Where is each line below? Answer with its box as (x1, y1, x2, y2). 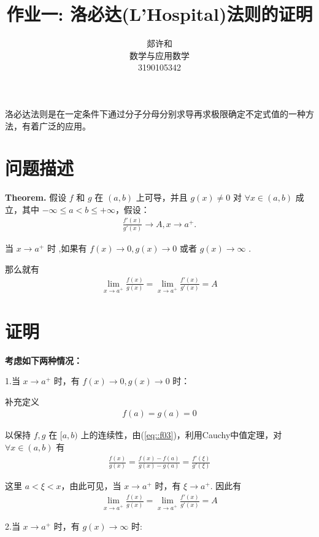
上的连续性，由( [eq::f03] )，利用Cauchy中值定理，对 (80, 428, 282, 441)
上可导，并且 (136, 191, 188, 204)
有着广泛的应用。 (21, 119, 91, 132)
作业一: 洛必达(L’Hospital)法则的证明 (6, 1, 313, 26)
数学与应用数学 (129, 48, 190, 61)
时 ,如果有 (47, 242, 87, 255)
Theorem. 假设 (5, 191, 67, 204)
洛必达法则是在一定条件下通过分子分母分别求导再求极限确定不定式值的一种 (5, 107, 306, 120)
